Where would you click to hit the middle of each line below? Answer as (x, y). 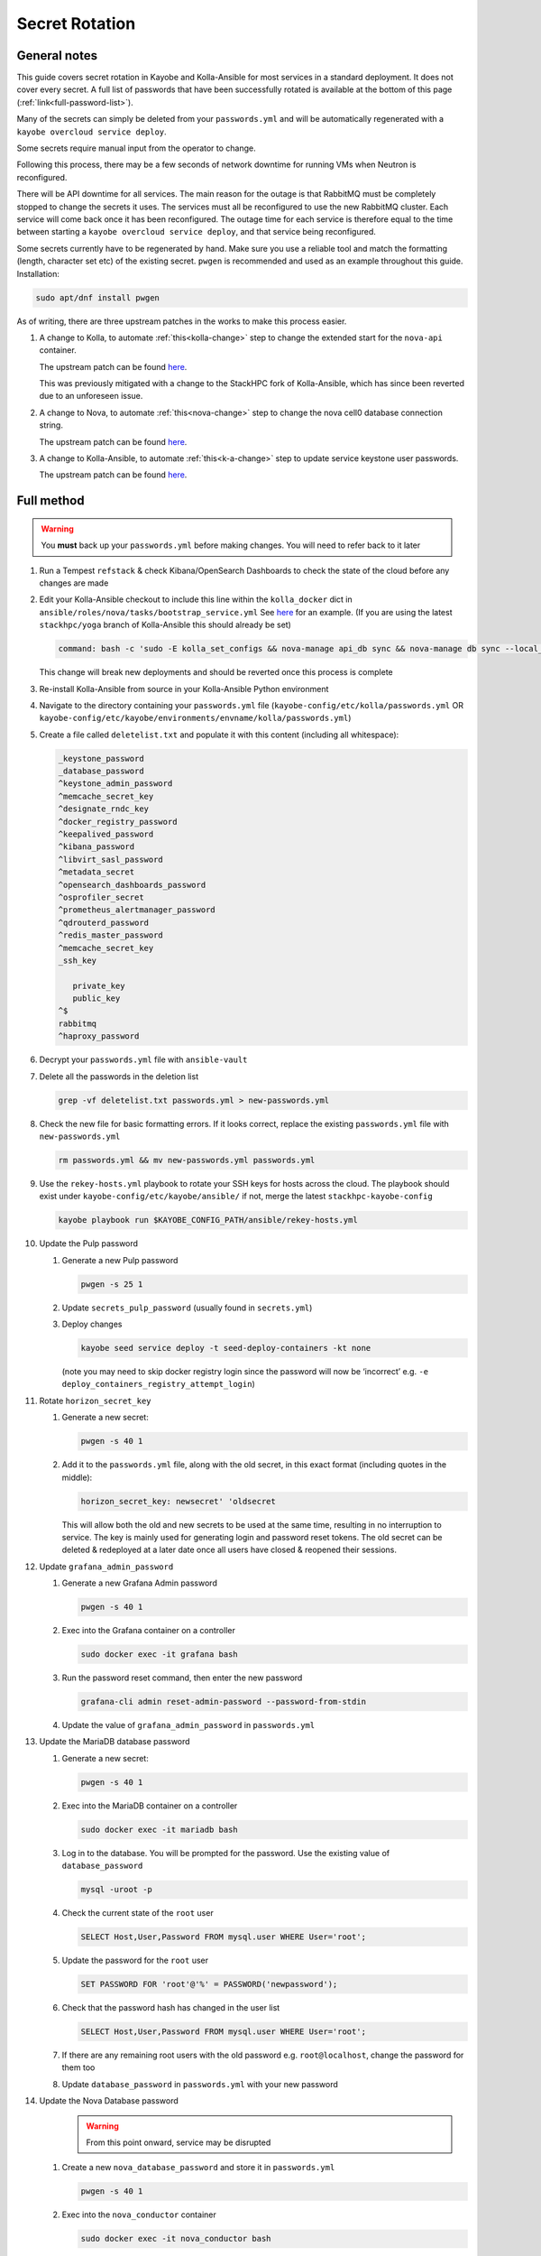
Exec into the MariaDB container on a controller (150, 1806)
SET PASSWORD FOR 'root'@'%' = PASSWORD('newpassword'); (209, 1984)
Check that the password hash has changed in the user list (171, 2008)
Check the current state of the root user (138, 1913)
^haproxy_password (99, 1036)
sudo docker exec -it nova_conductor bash (176, 2239)
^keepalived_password (106, 834)
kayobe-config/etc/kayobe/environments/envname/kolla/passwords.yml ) (195, 718)
